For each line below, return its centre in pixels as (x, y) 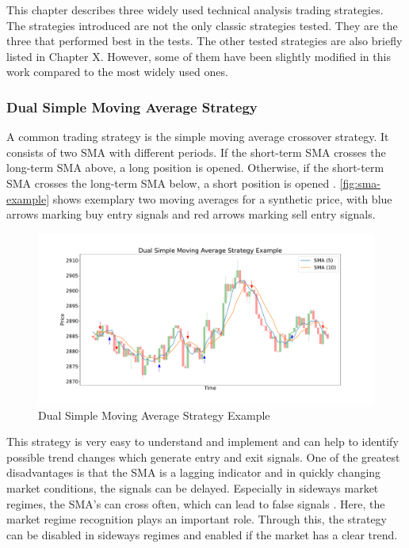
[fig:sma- (360, 183)
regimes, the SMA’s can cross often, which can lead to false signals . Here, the (196, 503)
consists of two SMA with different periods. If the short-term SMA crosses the (196, 152)
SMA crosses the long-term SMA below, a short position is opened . (171, 183)
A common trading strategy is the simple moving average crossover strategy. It (198, 137)
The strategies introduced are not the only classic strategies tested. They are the (202, 25)
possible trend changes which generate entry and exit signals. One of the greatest (203, 457)
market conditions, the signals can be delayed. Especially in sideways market (193, 488)
